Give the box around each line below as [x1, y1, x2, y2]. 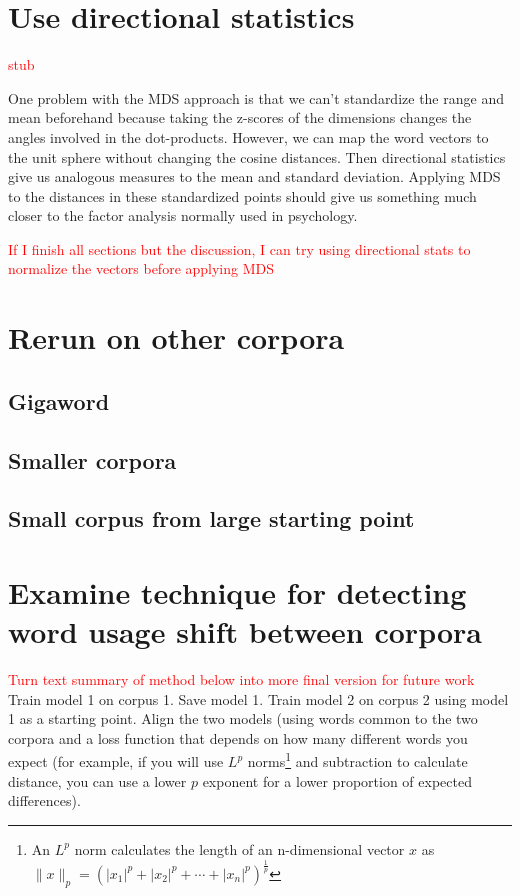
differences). [8, 790, 81, 811]
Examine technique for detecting [8, 571, 467, 612]
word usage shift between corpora [8, 611, 482, 652]
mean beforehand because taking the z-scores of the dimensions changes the [8, 107, 472, 128]
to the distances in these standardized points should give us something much [8, 185, 477, 206]
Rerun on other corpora [8, 317, 345, 358]
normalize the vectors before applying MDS [8, 258, 275, 279]
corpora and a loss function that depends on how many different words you [8, 727, 468, 748]
